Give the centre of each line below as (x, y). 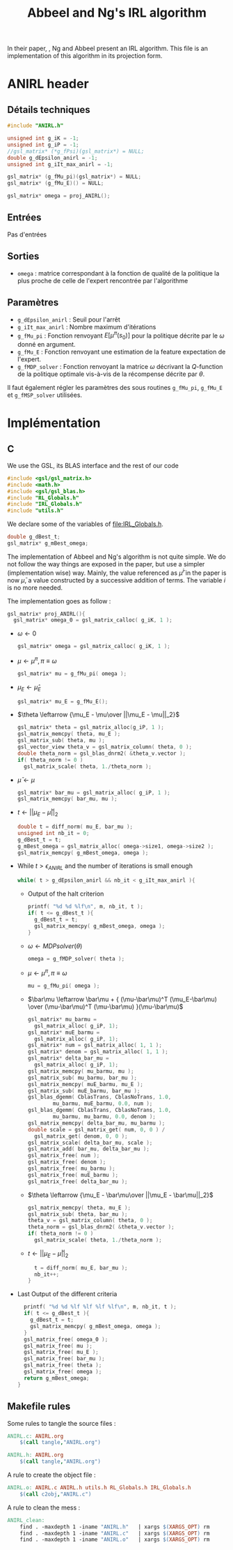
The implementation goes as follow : (59, 601)
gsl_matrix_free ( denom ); (67, 1162)
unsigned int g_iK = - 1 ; (43, 138)
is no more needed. (35, 587)
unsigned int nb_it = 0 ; (53, 833)
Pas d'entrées (27, 234)
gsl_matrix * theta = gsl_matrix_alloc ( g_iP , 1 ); (91, 728)
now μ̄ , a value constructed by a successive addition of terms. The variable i (116, 580)
